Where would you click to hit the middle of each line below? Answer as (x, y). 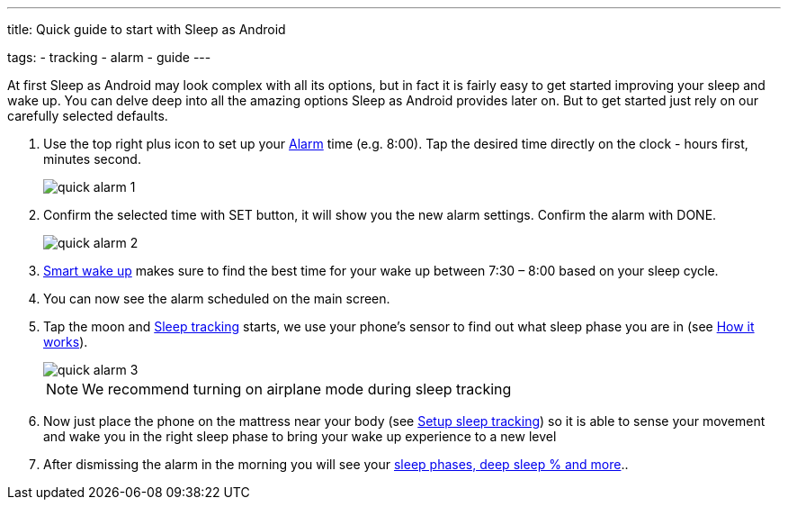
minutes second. (92, 159)
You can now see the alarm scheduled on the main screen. (217, 299)
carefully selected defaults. (88, 116)
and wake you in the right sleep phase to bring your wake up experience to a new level (300, 436)
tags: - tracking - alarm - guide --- (109, 57)
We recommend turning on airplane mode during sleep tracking (297, 389)
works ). (66, 342)
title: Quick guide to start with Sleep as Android (147, 29)
